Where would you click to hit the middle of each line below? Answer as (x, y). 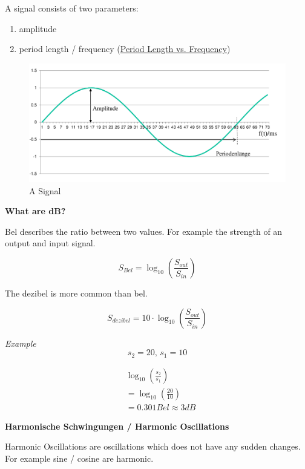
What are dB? (35, 211)
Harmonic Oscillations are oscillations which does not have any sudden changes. (153, 446)
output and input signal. (50, 243)
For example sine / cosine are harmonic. (79, 458)
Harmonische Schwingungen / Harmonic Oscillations (117, 426)
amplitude (38, 28)
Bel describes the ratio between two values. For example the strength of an (144, 231)
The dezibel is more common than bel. (76, 293)
